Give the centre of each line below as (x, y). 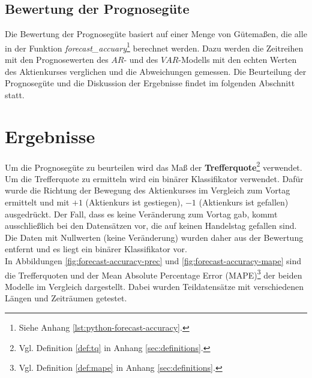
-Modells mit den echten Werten (238, 60)
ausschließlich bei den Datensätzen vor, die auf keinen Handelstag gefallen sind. (151, 226)
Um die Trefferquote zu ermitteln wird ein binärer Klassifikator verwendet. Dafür (154, 178)
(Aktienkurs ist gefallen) (244, 202)
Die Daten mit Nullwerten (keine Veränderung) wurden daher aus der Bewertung (154, 237)
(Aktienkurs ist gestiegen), (134, 202)
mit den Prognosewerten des (57, 60)
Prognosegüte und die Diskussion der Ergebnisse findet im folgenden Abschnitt (150, 83)
